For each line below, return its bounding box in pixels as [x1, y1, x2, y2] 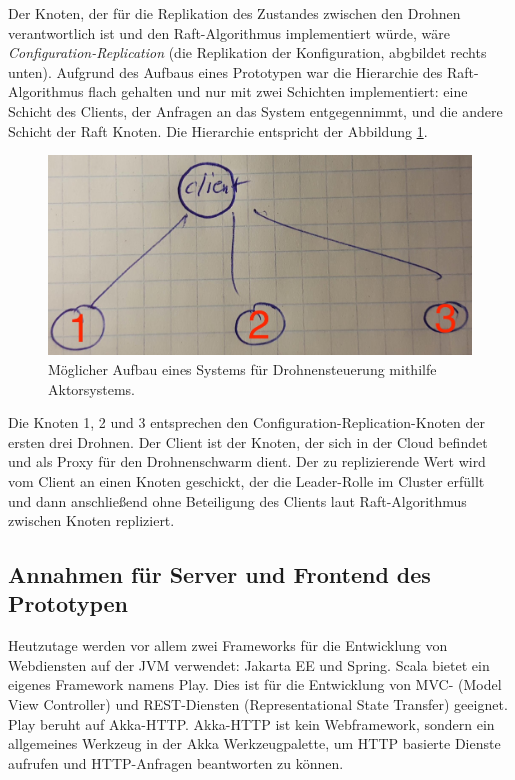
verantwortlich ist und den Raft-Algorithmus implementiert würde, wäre [8, 22, 450, 43]
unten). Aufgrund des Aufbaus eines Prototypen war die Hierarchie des [8, 61, 443, 82]
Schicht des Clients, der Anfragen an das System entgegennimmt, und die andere [8, 100, 503, 121]
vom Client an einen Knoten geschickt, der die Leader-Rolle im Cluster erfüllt [8, 470, 485, 491]
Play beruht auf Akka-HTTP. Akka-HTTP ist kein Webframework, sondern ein [8, 713, 495, 734]
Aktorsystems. [48, 378, 135, 399]
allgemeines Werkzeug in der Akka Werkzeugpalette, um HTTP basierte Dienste [8, 733, 501, 754]
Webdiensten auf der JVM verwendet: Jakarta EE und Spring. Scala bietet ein [8, 654, 490, 675]
